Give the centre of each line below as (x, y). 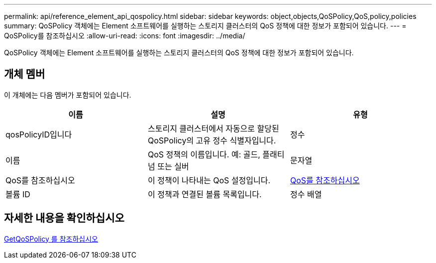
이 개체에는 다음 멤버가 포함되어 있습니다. (68, 95)
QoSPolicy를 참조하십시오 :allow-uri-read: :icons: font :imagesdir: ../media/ (125, 36)
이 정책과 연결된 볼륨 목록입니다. (205, 194)
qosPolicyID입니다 (39, 134)
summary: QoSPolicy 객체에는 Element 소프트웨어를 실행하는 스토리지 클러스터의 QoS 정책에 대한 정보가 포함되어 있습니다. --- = (205, 26)
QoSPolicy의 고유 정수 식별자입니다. (212, 140)
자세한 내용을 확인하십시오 (64, 218)
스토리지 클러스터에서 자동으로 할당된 (213, 128)
